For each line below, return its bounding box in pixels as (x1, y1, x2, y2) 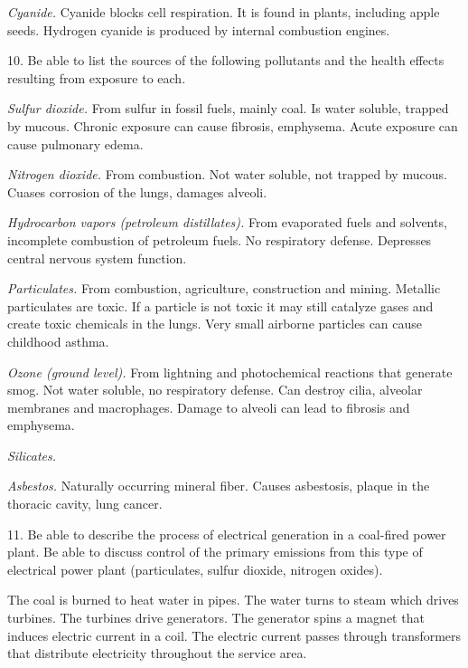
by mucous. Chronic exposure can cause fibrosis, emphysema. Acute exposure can (7, 116, 458, 135)
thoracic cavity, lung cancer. (7, 494, 163, 513)
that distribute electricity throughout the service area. (7, 644, 307, 663)
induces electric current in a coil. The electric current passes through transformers (7, 625, 462, 644)
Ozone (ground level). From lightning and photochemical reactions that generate (7, 362, 453, 381)
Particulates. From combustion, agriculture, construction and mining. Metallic (7, 279, 441, 298)
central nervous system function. (7, 248, 187, 267)
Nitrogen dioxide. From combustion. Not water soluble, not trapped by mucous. (7, 165, 447, 184)
